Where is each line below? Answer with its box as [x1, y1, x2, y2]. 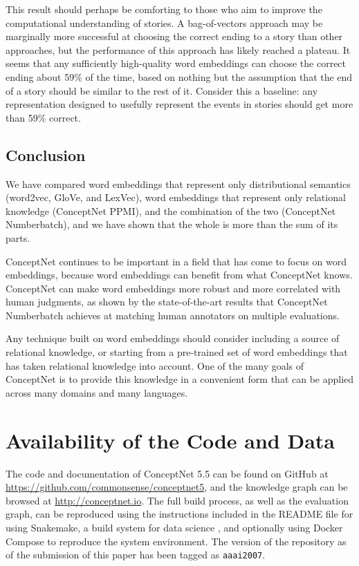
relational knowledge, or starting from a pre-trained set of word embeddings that [6, 345, 348, 359]
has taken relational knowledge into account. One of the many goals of [6, 358, 304, 372]
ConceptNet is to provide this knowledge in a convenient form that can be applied [6, 372, 354, 386]
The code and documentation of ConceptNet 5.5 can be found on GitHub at [6, 466, 329, 480]
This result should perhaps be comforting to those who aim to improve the [6, 2, 322, 16]
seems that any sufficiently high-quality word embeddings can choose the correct [6, 56, 347, 70]
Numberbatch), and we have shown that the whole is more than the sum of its [6, 217, 338, 232]
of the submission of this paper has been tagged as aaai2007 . [6, 547, 266, 562]
